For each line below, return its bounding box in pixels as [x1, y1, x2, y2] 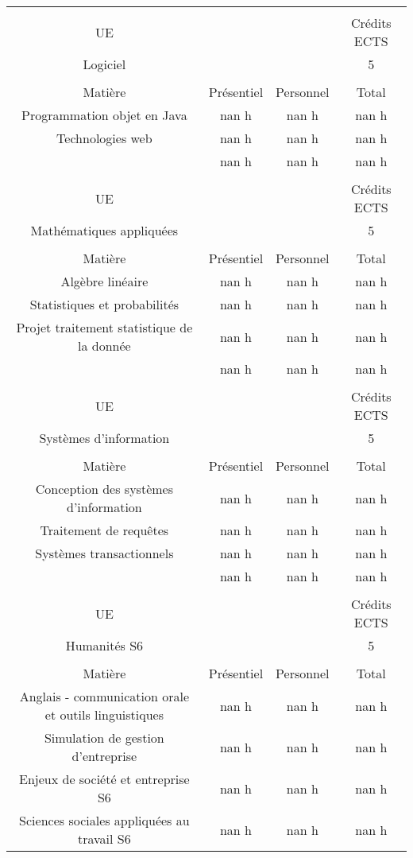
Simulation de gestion [44, 728, 164, 747]
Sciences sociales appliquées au [19, 811, 190, 829]
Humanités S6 [65, 636, 144, 654]
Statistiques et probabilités [29, 295, 179, 313]
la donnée [78, 336, 131, 355]
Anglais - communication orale [19, 687, 190, 705]
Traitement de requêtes [40, 521, 169, 539]
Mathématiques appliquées [30, 221, 179, 239]
